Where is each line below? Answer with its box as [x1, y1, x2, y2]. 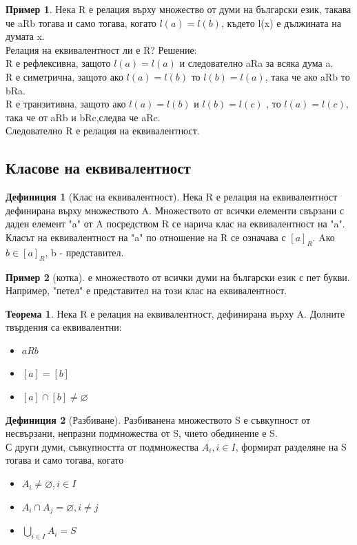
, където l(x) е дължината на [221, 15, 341, 30]
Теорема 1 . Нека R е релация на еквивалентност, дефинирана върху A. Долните [6, 306, 345, 320]
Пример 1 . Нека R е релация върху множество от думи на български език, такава [6, 2, 351, 16]
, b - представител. [45, 245, 124, 259]
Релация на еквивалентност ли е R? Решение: [6, 42, 197, 56]
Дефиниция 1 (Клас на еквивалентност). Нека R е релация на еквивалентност [6, 189, 338, 204]
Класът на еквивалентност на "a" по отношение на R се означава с [6, 229, 286, 244]
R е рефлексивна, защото [6, 56, 111, 70]
